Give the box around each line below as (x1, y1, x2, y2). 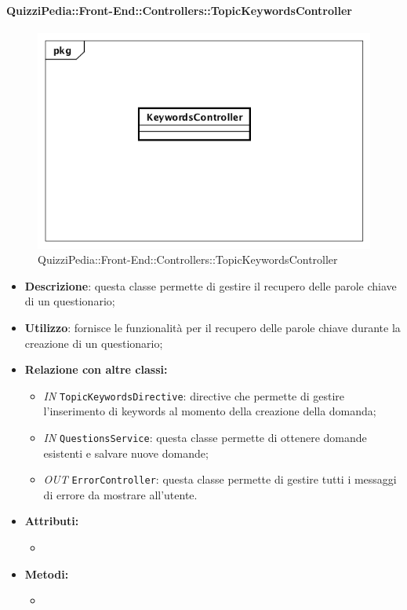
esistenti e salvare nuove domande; (43, 444, 209, 461)
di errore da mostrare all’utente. (43, 486, 198, 502)
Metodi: (24, 565, 69, 582)
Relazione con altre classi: (24, 361, 168, 378)
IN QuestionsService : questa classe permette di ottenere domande (43, 429, 367, 445)
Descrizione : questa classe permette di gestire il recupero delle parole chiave (24, 277, 397, 294)
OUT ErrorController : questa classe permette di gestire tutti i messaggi (43, 471, 397, 488)
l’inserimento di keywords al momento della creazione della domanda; (43, 403, 376, 419)
